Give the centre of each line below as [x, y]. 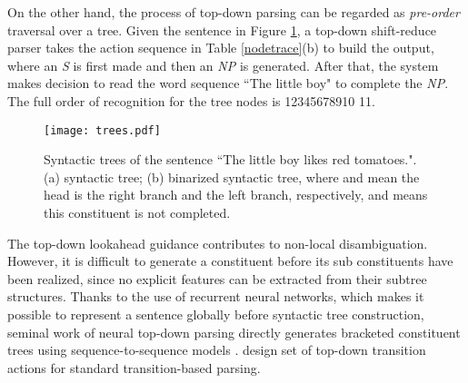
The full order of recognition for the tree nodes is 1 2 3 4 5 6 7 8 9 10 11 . [191, 100]
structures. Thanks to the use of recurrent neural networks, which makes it [216, 296]
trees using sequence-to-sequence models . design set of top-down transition [217, 350]
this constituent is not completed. [137, 212]
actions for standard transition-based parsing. [134, 367]
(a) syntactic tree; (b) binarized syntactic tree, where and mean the [232, 177]
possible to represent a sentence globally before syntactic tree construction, [216, 314]
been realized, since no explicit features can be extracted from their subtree [217, 278]
